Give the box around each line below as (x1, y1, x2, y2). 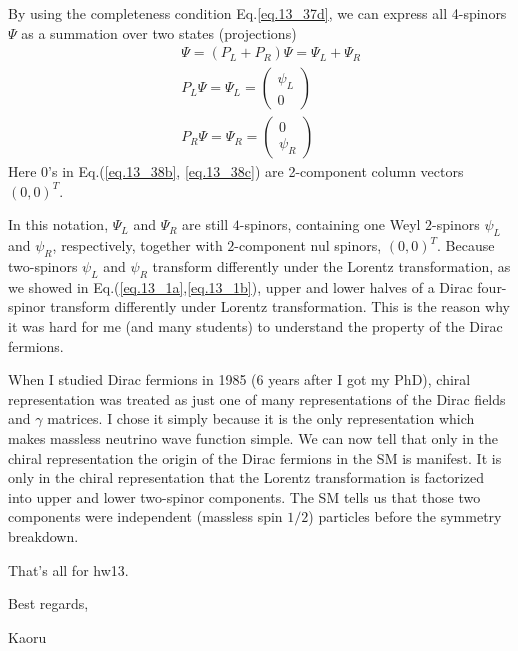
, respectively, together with (52, 235, 223, 256)
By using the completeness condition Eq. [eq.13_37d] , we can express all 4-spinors (8, 3, 507, 23)
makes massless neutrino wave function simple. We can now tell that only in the (8, 428, 499, 449)
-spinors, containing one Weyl (239, 214, 421, 235)
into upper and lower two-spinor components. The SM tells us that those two (8, 486, 481, 507)
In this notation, (8, 214, 109, 235)
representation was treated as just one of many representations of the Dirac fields (8, 388, 506, 409)
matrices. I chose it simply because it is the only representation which (47, 408, 475, 429)
